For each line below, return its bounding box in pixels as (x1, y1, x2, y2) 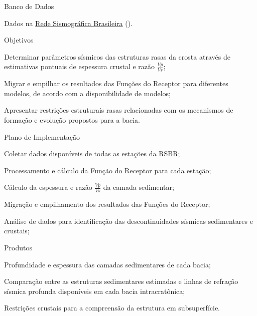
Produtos (4, 242, 32, 252)
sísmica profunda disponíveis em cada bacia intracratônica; (4, 285, 185, 296)
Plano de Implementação (4, 131, 80, 142)
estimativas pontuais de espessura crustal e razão (4, 61, 155, 72)
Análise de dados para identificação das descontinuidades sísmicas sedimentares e (4, 215, 253, 226)
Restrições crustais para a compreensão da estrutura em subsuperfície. (4, 302, 220, 313)
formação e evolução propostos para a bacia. (4, 114, 140, 125)
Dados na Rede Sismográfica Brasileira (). (4, 18, 133, 28)
